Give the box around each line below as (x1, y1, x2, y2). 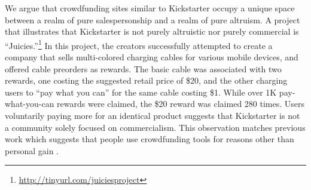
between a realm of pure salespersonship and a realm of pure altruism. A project (5, 13, 300, 26)
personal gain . (5, 144, 59, 157)
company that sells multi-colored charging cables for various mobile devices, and (5, 51, 298, 63)
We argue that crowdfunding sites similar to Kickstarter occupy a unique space (5, 2, 295, 14)
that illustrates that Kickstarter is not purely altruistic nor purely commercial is (5, 25, 299, 38)
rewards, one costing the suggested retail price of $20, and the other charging (5, 74, 288, 87)
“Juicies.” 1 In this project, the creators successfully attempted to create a (5, 37, 273, 51)
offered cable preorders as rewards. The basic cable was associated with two (5, 62, 282, 75)
